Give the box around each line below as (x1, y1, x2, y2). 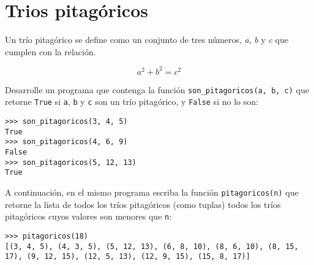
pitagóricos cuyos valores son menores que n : (5, 210, 172, 223)
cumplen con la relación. (5, 45, 96, 58)
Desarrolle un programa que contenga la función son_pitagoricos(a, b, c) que (5, 83, 309, 96)
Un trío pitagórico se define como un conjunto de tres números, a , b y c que (5, 33, 288, 46)
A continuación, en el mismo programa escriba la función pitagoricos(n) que (5, 186, 299, 199)
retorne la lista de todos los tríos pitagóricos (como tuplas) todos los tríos (5, 198, 281, 210)
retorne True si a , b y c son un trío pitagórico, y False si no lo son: (5, 95, 258, 108)
